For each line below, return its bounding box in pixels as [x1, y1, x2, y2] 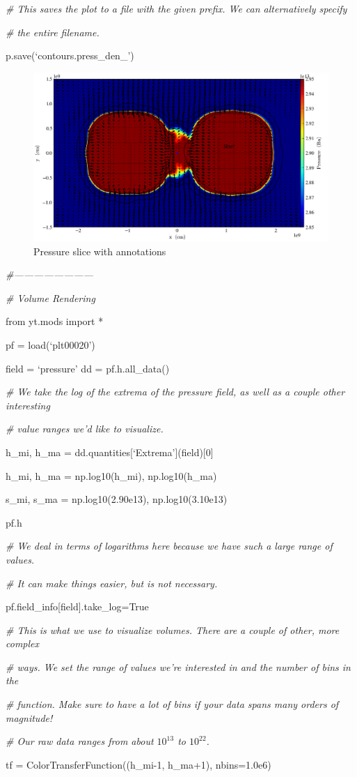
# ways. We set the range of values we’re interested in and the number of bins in [6, 659, 351, 674]
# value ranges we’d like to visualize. [6, 421, 164, 436]
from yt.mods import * [6, 314, 104, 329]
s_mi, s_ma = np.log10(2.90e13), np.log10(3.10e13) [6, 492, 228, 506]
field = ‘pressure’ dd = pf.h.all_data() [6, 361, 170, 375]
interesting [6, 398, 50, 412]
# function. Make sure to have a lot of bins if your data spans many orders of [6, 697, 339, 711]
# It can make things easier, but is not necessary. [6, 575, 218, 590]
